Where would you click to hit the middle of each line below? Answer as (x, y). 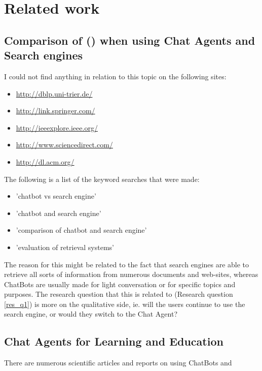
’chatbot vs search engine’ (56, 196)
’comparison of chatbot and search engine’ (81, 230)
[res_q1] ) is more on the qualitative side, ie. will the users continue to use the (125, 304)
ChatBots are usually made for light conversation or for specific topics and (120, 284)
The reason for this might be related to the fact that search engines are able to (127, 264)
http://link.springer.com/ (55, 111)
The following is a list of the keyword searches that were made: (102, 179)
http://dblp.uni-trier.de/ (54, 93)
